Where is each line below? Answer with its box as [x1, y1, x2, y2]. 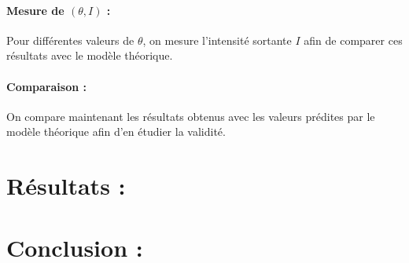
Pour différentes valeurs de [6, 31, 134, 48]
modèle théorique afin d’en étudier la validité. [6, 123, 226, 140]
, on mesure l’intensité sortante [142, 31, 292, 48]
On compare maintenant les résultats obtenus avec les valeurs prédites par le [6, 108, 375, 124]
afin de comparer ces [304, 31, 403, 48]
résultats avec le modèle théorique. [6, 47, 173, 64]
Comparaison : [6, 78, 87, 94]
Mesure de [6, 2, 64, 18]
